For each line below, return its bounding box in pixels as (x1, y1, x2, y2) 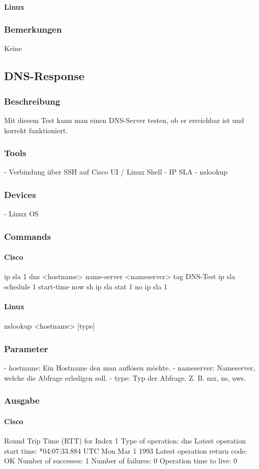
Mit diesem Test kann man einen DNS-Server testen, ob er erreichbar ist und (4, 115, 244, 125)
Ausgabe (4, 394, 40, 407)
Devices (4, 188, 36, 201)
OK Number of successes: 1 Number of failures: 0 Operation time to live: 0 (4, 455, 237, 466)
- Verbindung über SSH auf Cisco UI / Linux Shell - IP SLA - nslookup (4, 166, 228, 177)
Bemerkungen (4, 23, 62, 36)
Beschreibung (4, 94, 61, 107)
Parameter (4, 342, 48, 355)
